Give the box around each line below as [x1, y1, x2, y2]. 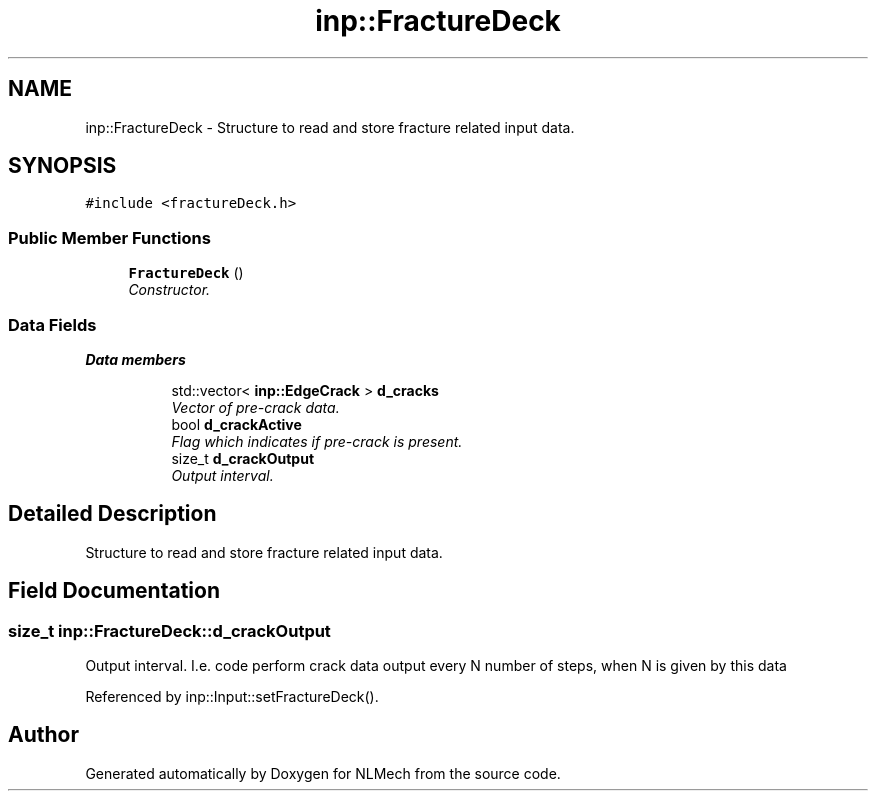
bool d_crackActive [171, 415, 302, 433]
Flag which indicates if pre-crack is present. [171, 432, 463, 450]
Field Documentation [8, 578, 220, 604]
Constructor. [128, 281, 211, 299]
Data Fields [8, 314, 97, 335]
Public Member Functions [8, 227, 211, 248]
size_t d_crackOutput [171, 449, 315, 467]
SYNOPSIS [8, 153, 117, 179]
